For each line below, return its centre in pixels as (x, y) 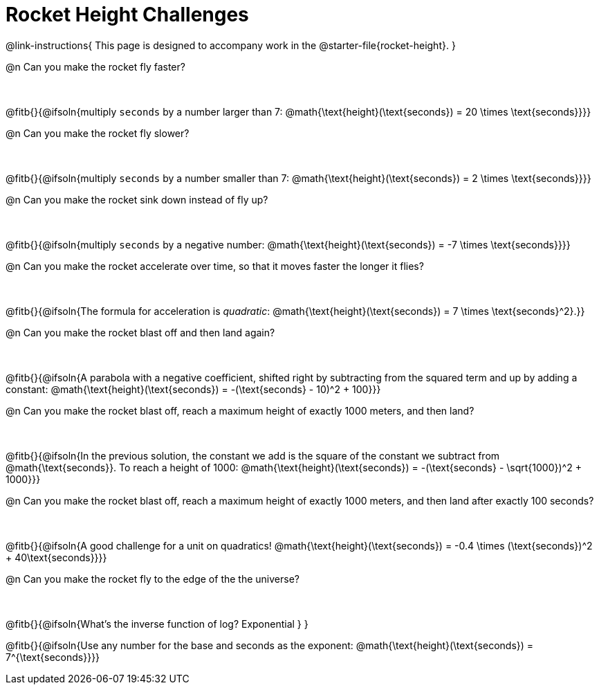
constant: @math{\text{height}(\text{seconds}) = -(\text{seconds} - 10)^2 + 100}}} (193, 389)
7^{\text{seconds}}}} (53, 657)
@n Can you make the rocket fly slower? (98, 133)
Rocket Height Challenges (127, 15)
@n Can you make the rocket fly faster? (95, 66)
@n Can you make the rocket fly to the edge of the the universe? (153, 579)
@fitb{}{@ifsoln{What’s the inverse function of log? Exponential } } (157, 624)
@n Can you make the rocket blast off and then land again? (140, 332)
